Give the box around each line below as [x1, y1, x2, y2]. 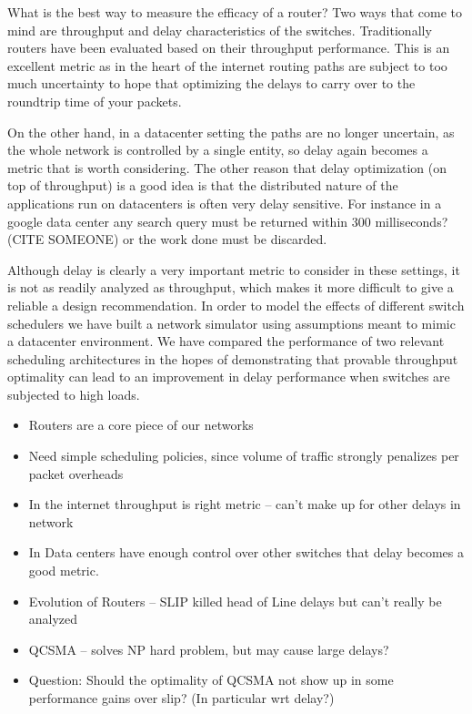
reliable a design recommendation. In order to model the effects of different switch [7, 295, 465, 314]
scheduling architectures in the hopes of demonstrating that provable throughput [7, 349, 458, 368]
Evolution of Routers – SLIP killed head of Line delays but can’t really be [28, 591, 442, 610]
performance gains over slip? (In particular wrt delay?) [28, 688, 335, 707]
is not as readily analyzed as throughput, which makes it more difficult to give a [7, 278, 454, 297]
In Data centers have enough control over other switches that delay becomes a [28, 543, 464, 562]
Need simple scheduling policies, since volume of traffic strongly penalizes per [28, 446, 459, 465]
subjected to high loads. [7, 384, 140, 403]
